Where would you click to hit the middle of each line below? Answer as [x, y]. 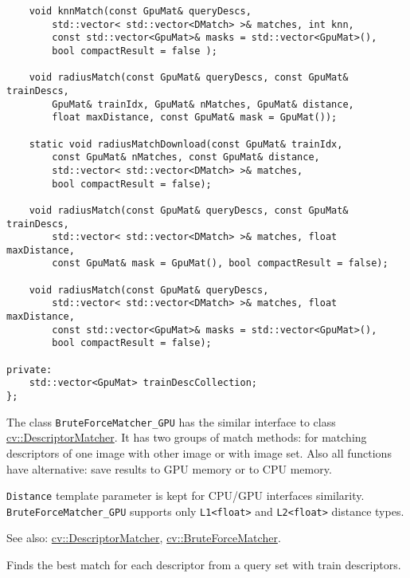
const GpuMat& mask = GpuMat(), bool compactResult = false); [220, 263]
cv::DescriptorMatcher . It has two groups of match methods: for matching [187, 437]
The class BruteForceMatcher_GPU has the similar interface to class [171, 421]
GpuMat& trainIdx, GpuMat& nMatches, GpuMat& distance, [203, 104]
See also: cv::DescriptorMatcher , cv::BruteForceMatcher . [144, 538]
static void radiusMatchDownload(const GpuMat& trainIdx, [186, 144]
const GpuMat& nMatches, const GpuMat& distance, [186, 157]
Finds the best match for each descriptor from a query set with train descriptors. [204, 565]
